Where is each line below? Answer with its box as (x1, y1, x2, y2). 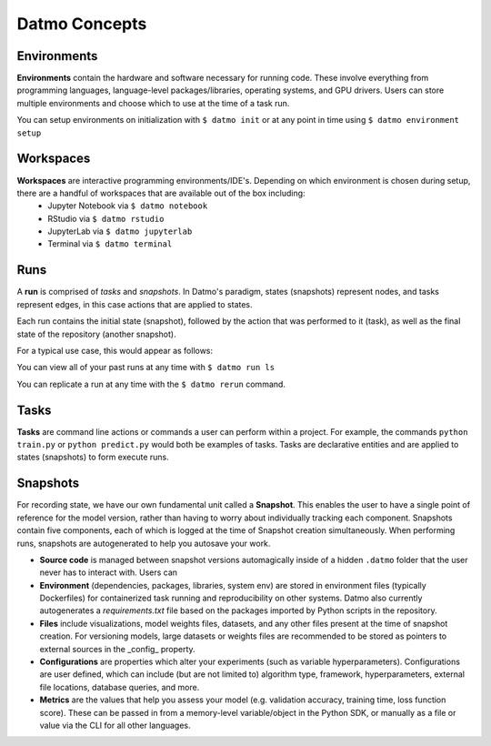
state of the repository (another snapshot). (16, 328, 176, 339)
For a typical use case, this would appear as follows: (16, 345, 214, 356)
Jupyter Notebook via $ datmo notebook (47, 200, 208, 211)
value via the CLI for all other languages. (39, 720, 191, 731)
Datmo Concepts (16, 14, 147, 34)
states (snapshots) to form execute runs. (16, 451, 170, 463)
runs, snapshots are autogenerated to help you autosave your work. (16, 538, 271, 549)
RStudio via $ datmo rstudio (47, 213, 165, 224)
